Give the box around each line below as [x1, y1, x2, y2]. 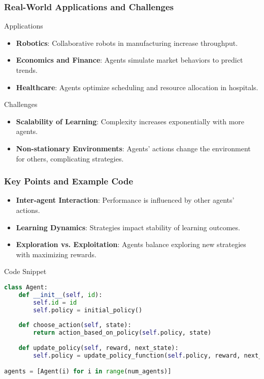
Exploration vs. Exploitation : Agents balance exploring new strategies [16, 239, 246, 250]
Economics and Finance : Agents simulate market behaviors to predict [16, 55, 243, 65]
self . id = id [33, 299, 77, 306]
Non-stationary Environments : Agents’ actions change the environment [16, 143, 251, 153]
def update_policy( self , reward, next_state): [18, 344, 179, 351]
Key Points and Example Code [4, 175, 134, 187]
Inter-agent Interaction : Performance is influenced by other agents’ [16, 195, 235, 205]
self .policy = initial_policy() [33, 306, 143, 314]
